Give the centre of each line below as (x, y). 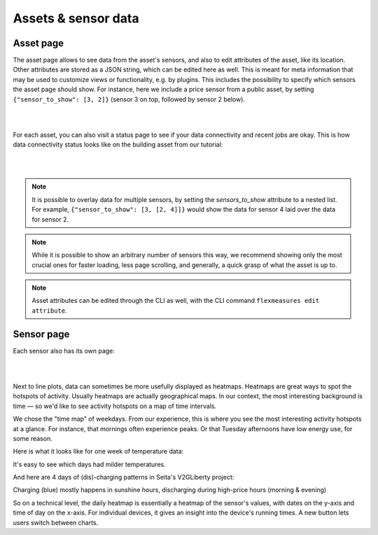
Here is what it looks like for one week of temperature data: (98, 452)
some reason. (33, 438)
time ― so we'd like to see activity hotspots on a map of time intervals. (115, 406)
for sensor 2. (50, 219)
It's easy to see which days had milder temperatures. (89, 464)
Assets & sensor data (76, 18)
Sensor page (41, 334)
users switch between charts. (56, 522)
